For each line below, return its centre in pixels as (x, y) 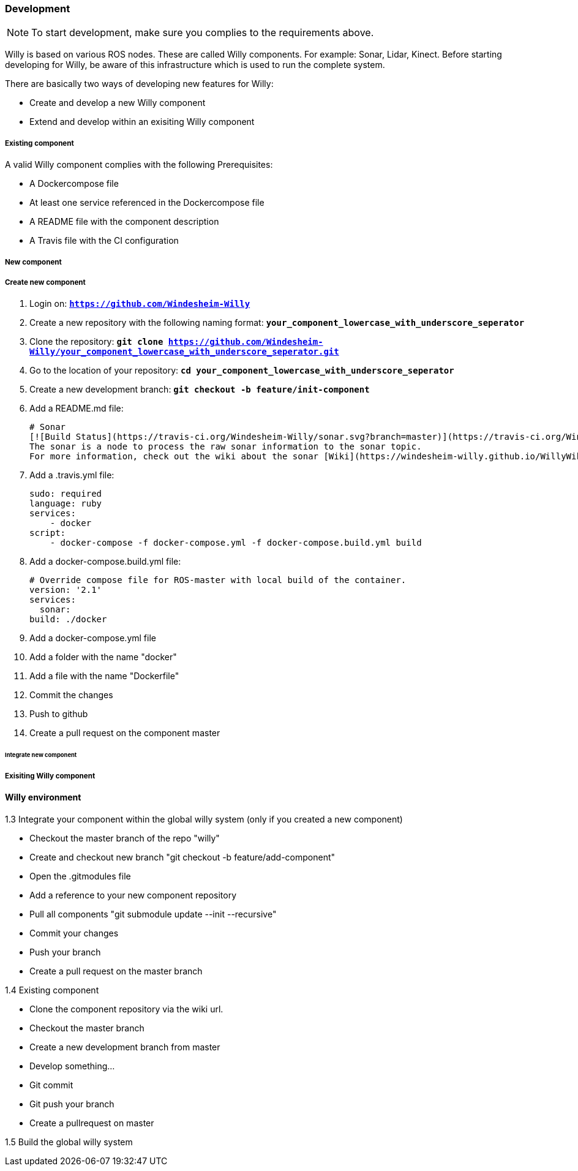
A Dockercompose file (74, 184)
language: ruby (66, 504)
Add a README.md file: (77, 409)
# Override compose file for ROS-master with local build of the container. (218, 580)
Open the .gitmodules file (80, 876)
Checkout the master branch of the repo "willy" (125, 838)
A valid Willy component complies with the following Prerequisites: (139, 165)
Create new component (45, 282)
